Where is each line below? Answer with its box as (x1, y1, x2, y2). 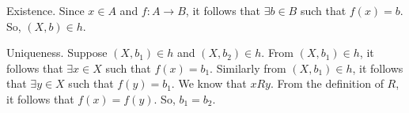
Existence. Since (6, 2, 85, 18)
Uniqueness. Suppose (6, 44, 108, 61)
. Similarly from (210, 59, 286, 76)
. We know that (171, 75, 247, 92)
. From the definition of (270, 75, 384, 92)
